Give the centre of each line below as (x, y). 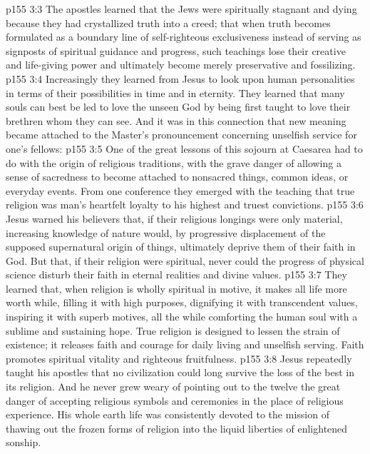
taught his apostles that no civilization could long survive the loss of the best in (180, 372)
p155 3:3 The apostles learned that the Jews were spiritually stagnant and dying (181, 9)
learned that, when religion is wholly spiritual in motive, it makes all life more (176, 288)
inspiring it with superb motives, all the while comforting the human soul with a (182, 317)
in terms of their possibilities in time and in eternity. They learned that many (175, 92)
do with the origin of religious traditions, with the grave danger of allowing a (174, 162)
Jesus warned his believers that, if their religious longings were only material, (174, 218)
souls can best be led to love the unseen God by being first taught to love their (178, 107)
